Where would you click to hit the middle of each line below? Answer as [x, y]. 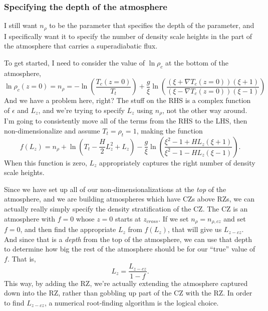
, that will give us [195, 229]
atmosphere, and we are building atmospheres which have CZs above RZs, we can [129, 199]
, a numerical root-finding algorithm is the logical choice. [131, 302]
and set [235, 218]
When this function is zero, [46, 162]
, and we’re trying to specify [81, 110]
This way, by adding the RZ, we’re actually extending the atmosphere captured [126, 283]
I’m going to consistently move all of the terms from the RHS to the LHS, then [126, 121]
